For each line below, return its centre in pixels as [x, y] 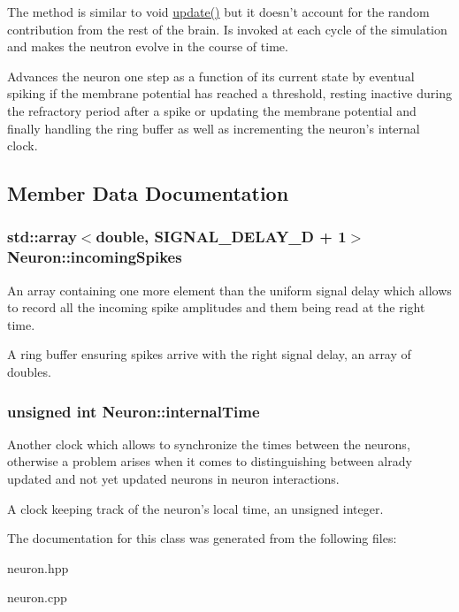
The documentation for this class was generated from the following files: [202, 538]
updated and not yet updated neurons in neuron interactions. [173, 479]
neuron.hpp [38, 567]
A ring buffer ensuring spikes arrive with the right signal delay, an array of [209, 354]
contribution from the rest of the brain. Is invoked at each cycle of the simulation [227, 29]
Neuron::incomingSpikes [95, 257]
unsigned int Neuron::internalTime [134, 411]
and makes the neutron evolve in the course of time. [148, 46]
